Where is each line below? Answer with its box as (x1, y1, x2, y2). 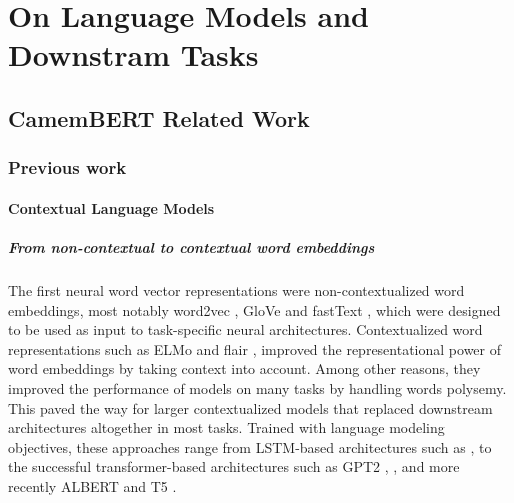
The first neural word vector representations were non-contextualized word (8, 279, 465, 300)
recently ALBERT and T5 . (8, 475, 177, 496)
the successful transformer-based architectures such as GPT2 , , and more (8, 456, 460, 477)
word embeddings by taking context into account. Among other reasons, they (8, 358, 481, 379)
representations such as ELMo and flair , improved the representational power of (8, 338, 502, 359)
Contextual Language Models (8, 197, 215, 218)
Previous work (8, 155, 127, 180)
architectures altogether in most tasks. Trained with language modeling (8, 417, 445, 438)
